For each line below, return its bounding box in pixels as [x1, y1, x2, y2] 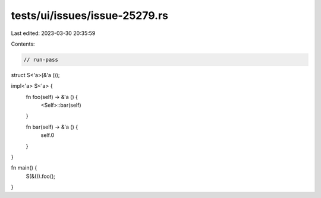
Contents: [11, 40, 35, 47]
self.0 [40, 132, 55, 139]
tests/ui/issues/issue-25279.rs [11, 9, 169, 22]
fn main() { [11, 164, 37, 171]
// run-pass [23, 56, 59, 63]
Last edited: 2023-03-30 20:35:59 [11, 30, 96, 37]
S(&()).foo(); [26, 173, 56, 180]
